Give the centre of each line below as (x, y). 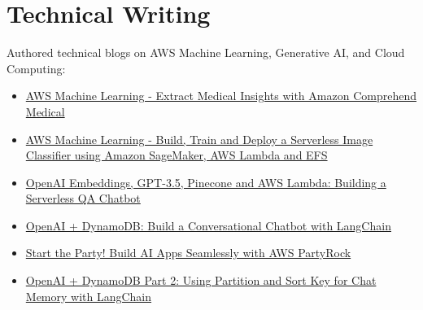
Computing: (36, 68)
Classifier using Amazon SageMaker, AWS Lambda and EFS (177, 155)
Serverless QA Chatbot (83, 198)
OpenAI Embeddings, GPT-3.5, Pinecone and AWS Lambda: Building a (206, 182)
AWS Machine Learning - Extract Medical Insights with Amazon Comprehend (221, 96)
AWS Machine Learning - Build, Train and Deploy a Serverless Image (199, 139)
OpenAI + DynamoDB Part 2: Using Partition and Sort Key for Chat (201, 280)
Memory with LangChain (89, 296)
